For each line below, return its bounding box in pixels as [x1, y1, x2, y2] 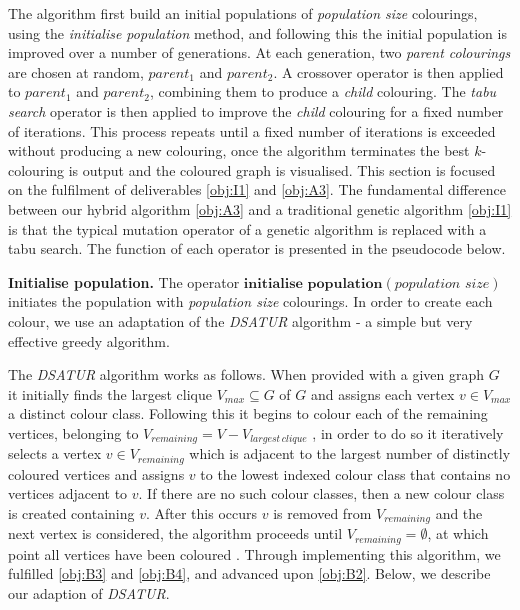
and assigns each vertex [310, 383, 455, 404]
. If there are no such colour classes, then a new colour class [138, 483, 505, 504]
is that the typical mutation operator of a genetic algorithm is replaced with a [8, 218, 487, 239]
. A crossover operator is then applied [273, 61, 504, 82]
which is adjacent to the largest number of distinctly [189, 443, 511, 464]
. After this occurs [145, 502, 258, 523]
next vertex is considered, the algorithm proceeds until [8, 523, 343, 544]
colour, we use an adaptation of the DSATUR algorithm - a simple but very [8, 310, 473, 331]
